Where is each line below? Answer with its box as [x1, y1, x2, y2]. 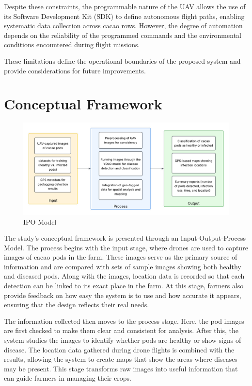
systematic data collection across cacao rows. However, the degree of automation [4, 20, 243, 31]
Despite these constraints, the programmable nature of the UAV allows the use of [4, 1, 246, 11]
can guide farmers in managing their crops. [4, 373, 131, 383]
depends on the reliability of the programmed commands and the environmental [4, 30, 241, 40]
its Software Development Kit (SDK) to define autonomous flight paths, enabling [4, 11, 245, 21]
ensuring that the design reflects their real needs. [4, 299, 149, 310]
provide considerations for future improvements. [4, 65, 146, 75]
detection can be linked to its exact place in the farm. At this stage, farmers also [4, 281, 244, 291]
